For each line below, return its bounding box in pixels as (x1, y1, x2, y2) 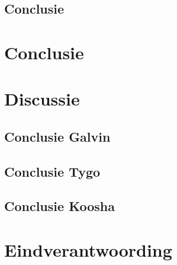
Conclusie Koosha (4, 197, 115, 215)
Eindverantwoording (4, 238, 172, 262)
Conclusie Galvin (4, 127, 111, 145)
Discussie (4, 87, 80, 111)
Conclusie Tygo (4, 162, 101, 180)
